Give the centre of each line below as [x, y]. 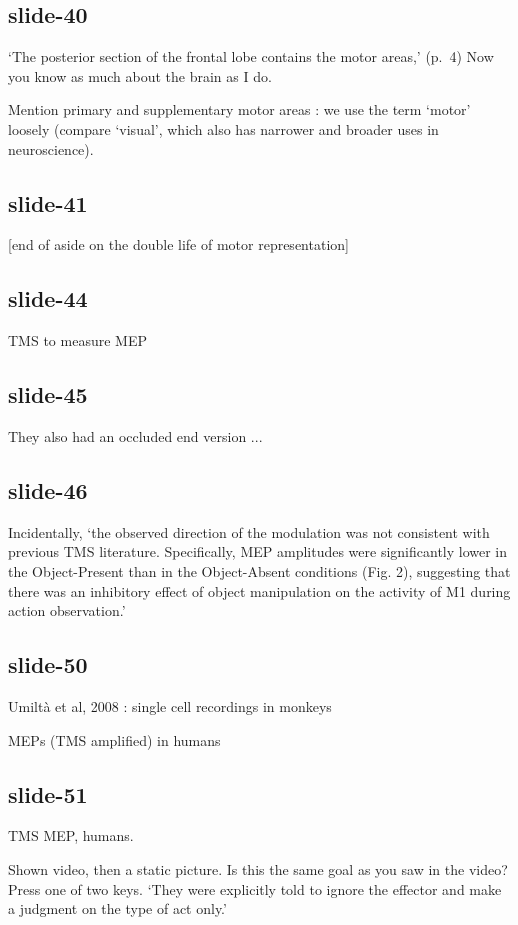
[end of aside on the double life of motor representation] [178, 244]
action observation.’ [67, 610]
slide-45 [48, 394]
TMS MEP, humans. [71, 835]
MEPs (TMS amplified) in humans [114, 739]
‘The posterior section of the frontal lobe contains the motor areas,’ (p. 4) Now [251, 56]
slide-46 [48, 489]
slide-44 [48, 298]
